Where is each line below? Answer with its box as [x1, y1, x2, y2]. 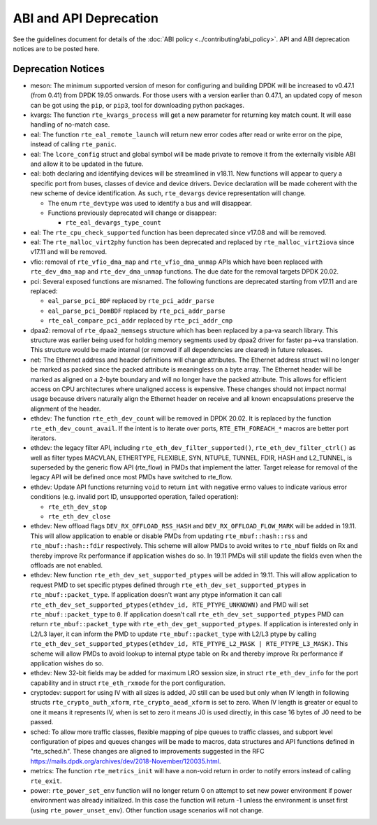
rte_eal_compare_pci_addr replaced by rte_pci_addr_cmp [47, 316, 233, 325]
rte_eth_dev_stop [47, 502, 108, 511]
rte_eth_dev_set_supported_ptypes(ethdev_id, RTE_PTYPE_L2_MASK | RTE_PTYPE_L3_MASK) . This [30, 640, 348, 648]
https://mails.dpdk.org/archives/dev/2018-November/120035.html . [30, 756, 221, 766]
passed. [30, 718, 54, 726]
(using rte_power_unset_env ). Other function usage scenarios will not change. [30, 805, 264, 815]
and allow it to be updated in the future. [30, 160, 144, 168]
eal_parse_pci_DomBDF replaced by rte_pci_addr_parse [47, 306, 226, 315]
